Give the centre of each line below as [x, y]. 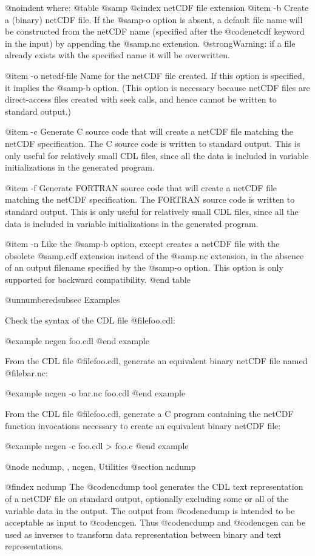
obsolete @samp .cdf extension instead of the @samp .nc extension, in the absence [154, 255]
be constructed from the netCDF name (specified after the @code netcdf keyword [155, 31]
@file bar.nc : [26, 372]
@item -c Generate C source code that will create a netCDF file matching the [149, 131]
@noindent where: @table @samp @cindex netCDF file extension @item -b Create [157, 7]
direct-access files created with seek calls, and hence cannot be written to [141, 99]
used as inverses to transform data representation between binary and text [143, 534]
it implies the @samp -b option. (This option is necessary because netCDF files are [157, 87]
